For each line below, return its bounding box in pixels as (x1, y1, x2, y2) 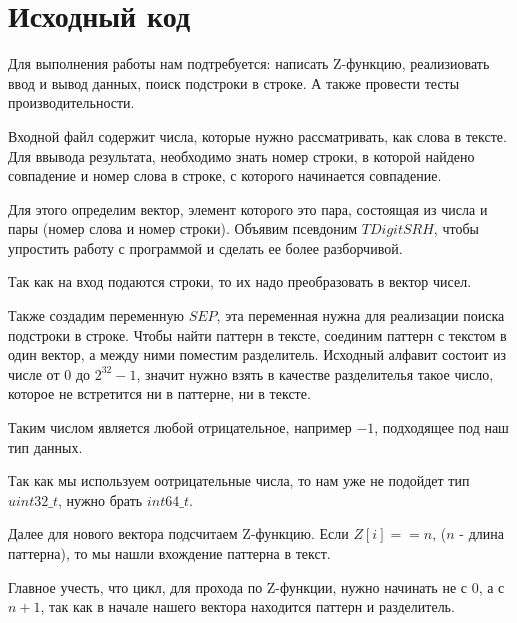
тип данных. (8, 436, 83, 457)
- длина (459, 523, 504, 544)
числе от (8, 363, 60, 384)
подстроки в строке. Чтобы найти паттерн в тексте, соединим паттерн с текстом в (8, 324, 507, 345)
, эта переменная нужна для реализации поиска (216, 305, 505, 326)
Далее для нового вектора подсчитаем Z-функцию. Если (8, 523, 349, 544)
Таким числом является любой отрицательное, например (8, 417, 352, 438)
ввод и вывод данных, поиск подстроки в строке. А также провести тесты (8, 72, 460, 93)
